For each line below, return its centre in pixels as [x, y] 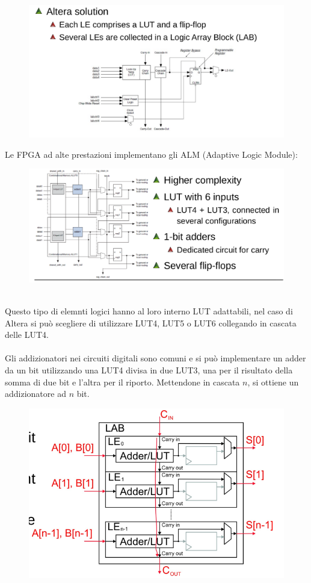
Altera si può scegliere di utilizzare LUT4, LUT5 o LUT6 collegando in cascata [151, 323]
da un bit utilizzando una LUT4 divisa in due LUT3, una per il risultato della [149, 370]
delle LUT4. [27, 335]
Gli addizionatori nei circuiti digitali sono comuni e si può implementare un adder [155, 358]
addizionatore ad [35, 394]
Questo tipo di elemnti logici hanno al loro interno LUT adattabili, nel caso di [149, 311]
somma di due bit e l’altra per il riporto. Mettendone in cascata [122, 382]
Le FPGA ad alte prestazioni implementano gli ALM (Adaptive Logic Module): [151, 154]
